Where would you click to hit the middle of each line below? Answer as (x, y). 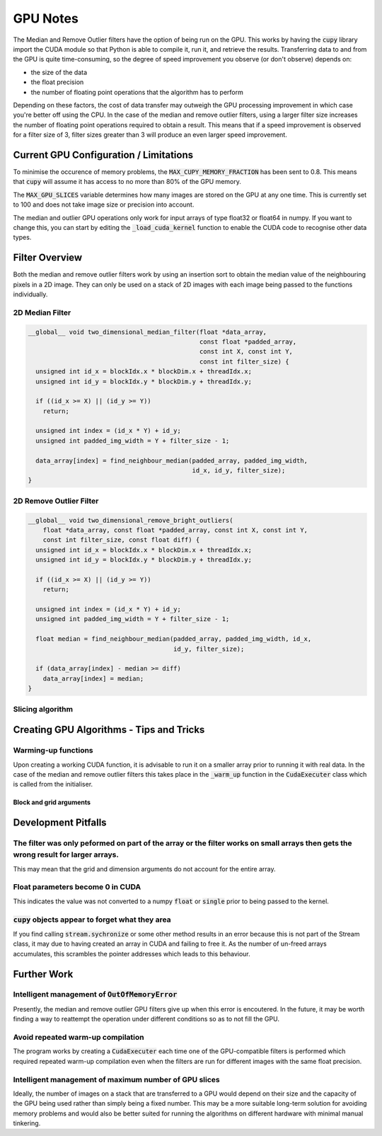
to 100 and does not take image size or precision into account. (104, 204)
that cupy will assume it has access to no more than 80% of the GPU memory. (127, 182)
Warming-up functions (53, 750)
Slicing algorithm (43, 709)
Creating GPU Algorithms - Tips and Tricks (109, 730)
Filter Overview (48, 258)
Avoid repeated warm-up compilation (79, 1037)
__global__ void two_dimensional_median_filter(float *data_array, (147, 332)
